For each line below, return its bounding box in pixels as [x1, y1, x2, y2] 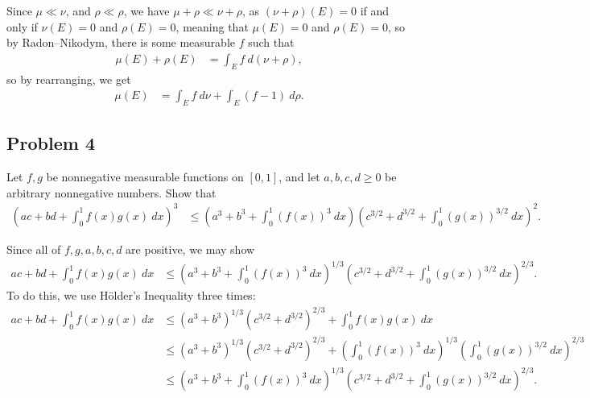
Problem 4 [6, 131, 95, 155]
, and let [278, 168, 320, 185]
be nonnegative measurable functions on [46, 168, 244, 185]
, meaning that [175, 18, 249, 35]
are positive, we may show [126, 240, 255, 257]
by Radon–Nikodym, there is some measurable [6, 34, 235, 51]
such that [248, 34, 295, 51]
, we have [123, 2, 170, 19]
